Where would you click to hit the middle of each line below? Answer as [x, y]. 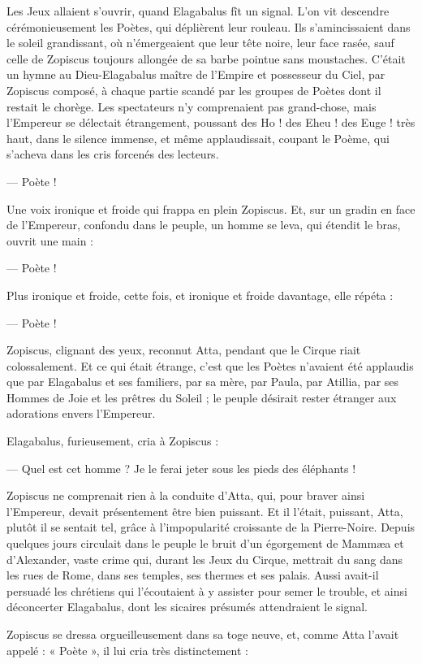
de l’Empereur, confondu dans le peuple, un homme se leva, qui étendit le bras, [204, 225]
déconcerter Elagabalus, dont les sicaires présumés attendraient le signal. [187, 607]
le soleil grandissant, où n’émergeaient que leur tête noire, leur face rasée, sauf [200, 43]
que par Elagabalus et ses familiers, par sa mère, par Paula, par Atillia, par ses [203, 382]
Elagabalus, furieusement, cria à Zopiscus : [113, 441]
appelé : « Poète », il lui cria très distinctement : [127, 650]
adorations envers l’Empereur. [81, 413]
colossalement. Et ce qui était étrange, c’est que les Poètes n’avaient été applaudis [210, 365]
